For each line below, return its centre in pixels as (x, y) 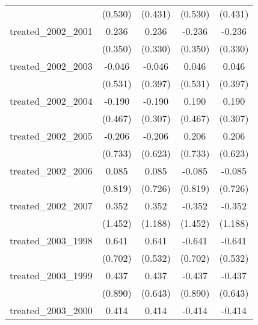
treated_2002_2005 (51, 136)
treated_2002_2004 (51, 101)
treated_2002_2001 (51, 31)
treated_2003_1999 (51, 275)
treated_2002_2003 (51, 66)
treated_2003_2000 (51, 310)
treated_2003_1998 (51, 240)
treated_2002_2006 (51, 171)
